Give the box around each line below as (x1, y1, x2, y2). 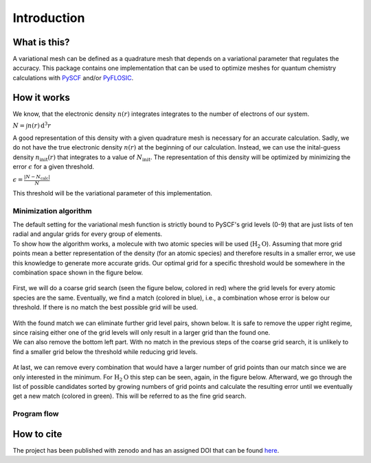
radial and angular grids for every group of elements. (12, 230, 163, 238)
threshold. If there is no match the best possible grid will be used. (12, 303, 199, 311)
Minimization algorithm (12, 206, 92, 215)
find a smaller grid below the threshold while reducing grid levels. (12, 347, 198, 356)
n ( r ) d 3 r (27, 121, 52, 130)
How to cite (12, 428, 63, 440)
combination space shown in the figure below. (12, 268, 144, 276)
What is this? (12, 36, 70, 48)
